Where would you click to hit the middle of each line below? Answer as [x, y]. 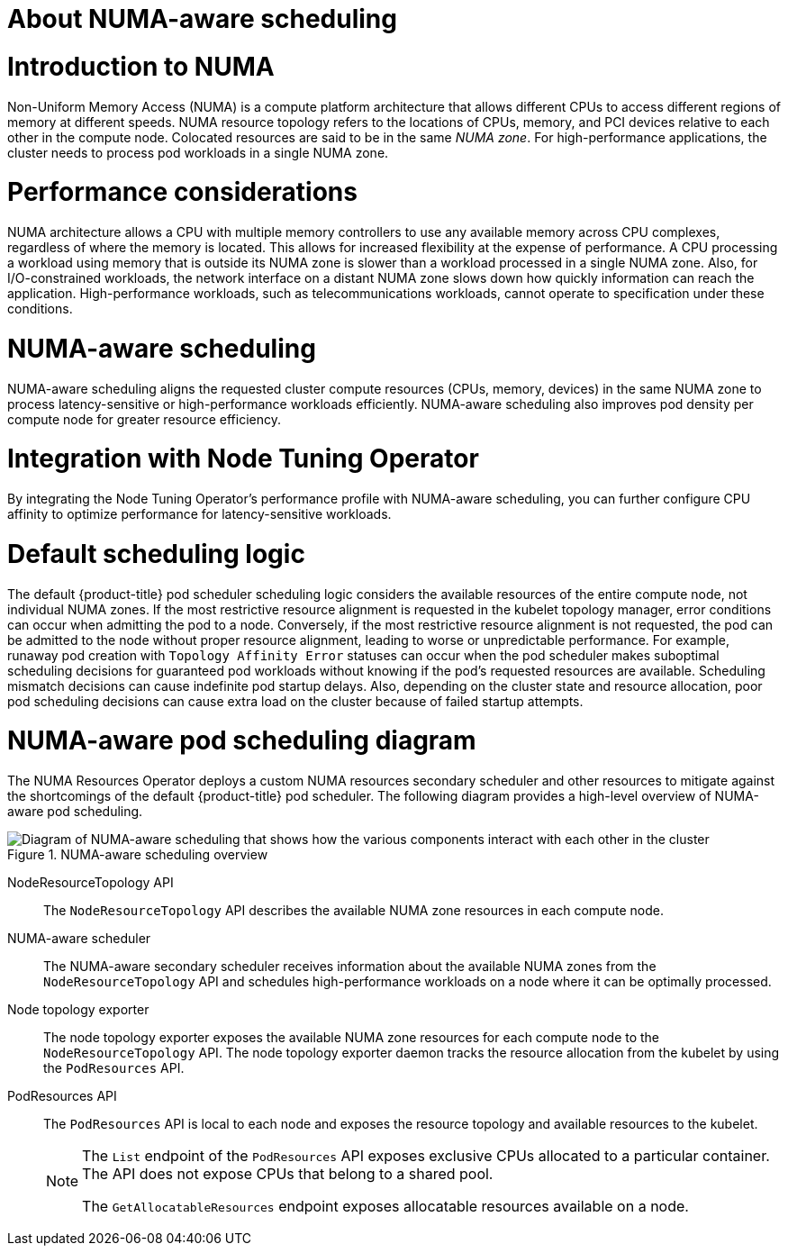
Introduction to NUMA [141, 66]
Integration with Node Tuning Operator [243, 459]
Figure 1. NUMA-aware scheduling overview [138, 854]
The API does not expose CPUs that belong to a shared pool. [288, 1174]
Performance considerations [182, 192]
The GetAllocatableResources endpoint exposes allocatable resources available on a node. [385, 1206]
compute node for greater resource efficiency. [144, 419]
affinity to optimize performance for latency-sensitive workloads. [199, 514]
